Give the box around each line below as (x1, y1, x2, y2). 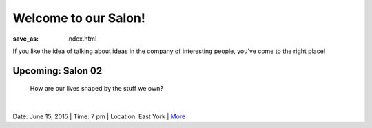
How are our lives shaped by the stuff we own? (30, 85, 163, 93)
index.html (67, 34, 97, 43)
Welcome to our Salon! (12, 10, 146, 25)
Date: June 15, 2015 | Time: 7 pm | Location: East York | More (12, 112, 186, 120)
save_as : (12, 34, 39, 43)
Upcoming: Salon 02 (12, 65, 103, 76)
